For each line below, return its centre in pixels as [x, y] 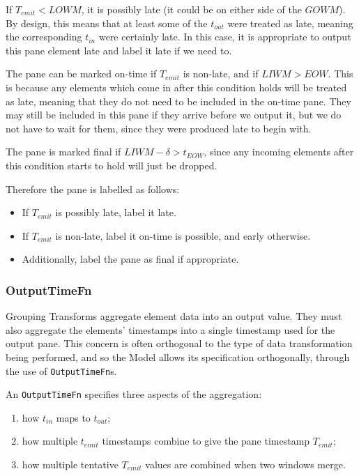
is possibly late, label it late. [116, 212]
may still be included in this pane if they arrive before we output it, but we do [174, 115]
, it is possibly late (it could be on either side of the [191, 9]
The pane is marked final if [63, 152]
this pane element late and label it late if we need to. [119, 50]
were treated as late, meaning [290, 23]
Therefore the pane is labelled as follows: [93, 189]
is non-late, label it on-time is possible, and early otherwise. [183, 235]
